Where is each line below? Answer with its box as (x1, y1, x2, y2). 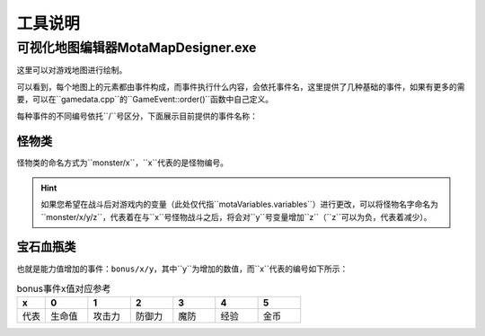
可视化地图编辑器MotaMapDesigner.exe (16, 40, 257, 56)
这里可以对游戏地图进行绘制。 (16, 65, 128, 75)
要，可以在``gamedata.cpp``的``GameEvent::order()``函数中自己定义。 (16, 94, 274, 105)
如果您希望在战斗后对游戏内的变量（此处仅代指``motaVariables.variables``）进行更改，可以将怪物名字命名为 (40, 199, 439, 210)
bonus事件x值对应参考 (16, 283, 111, 296)
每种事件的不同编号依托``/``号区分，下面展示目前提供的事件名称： (16, 111, 259, 121)
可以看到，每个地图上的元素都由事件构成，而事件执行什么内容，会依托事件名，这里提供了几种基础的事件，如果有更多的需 (16, 81, 465, 92)
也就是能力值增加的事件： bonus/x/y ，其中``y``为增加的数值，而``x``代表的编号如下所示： (16, 263, 348, 274)
